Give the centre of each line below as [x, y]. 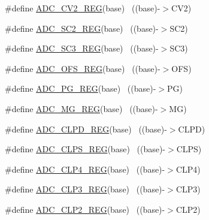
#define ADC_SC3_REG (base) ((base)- [82, 48]
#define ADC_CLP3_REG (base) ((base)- [85, 189]
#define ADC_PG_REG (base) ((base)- [81, 88]
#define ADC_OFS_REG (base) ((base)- [83, 68]
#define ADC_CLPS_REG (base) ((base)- [85, 149]
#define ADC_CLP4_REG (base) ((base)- [85, 169]
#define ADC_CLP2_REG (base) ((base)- [85, 209]
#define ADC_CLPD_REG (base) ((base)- [86, 129]
